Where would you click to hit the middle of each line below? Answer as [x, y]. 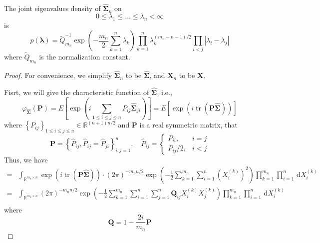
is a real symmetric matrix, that [188, 125]
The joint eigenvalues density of [52, 8]
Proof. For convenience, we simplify [58, 75]
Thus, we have [26, 160]
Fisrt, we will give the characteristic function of [77, 92]
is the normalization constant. [85, 56]
